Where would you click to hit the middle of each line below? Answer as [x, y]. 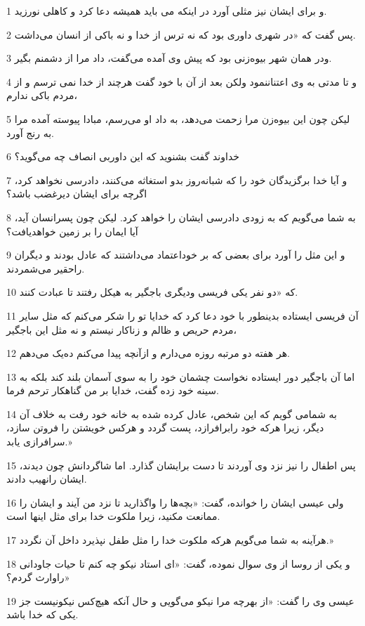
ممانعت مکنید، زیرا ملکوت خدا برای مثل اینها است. [113, 516]
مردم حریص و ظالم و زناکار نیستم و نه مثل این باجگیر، [122, 329]
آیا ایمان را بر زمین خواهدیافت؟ [72, 231]
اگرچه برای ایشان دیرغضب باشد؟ [77, 194]
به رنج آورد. [30, 132]
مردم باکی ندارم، [42, 95]
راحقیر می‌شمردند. [46, 268]
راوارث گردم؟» [38, 577]
